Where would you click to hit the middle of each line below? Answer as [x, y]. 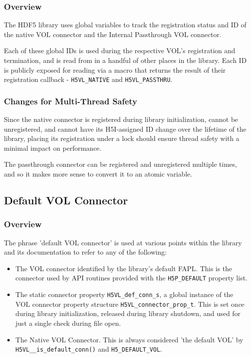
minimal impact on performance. [53, 148]
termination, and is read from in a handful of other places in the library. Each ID [125, 60]
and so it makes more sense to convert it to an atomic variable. [98, 174]
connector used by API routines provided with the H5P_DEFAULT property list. [131, 278]
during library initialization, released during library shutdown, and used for [128, 313]
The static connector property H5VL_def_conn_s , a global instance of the [124, 294]
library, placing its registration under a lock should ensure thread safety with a [122, 138]
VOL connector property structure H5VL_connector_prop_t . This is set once [130, 304]
